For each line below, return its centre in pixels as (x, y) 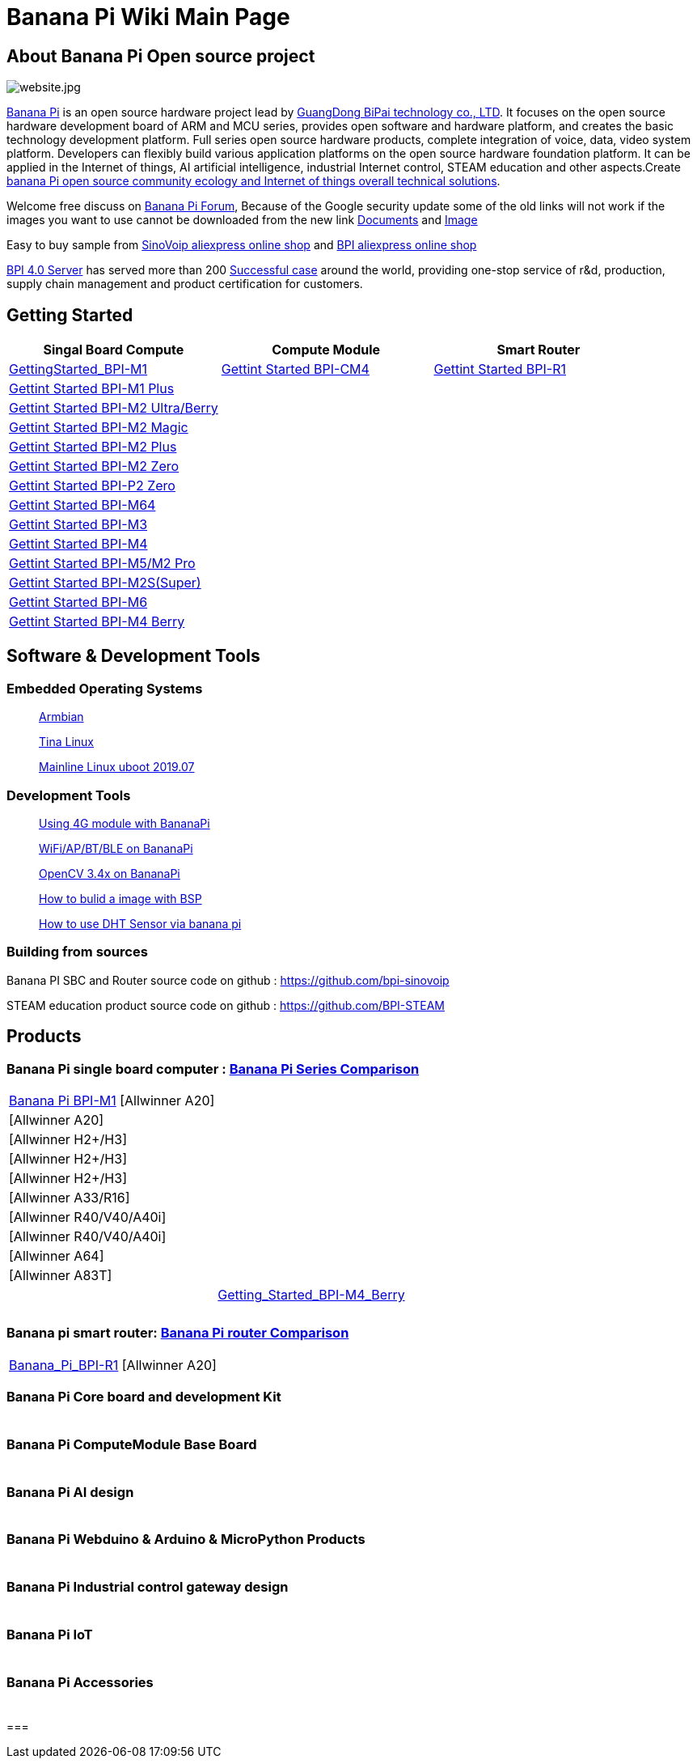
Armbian (61, 717)
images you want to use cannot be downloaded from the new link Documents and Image (242, 220)
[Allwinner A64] (57, 1255)
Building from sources (77, 952)
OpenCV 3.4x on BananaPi (110, 873)
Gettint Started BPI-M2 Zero (94, 466)
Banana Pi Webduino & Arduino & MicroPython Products (186, 1539)
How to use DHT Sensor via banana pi (140, 923)
